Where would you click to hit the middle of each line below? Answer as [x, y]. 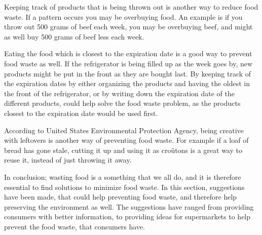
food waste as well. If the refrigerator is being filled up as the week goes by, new [128, 63]
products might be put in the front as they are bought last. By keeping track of [128, 73]
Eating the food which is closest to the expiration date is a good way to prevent [128, 53]
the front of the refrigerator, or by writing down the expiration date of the [119, 93]
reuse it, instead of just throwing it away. [68, 160]
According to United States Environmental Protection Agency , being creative [124, 130]
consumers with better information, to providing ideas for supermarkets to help [127, 217]
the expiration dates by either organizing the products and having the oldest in [127, 83]
